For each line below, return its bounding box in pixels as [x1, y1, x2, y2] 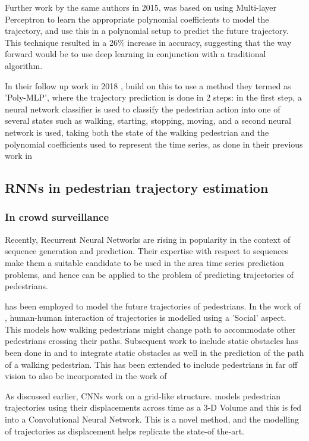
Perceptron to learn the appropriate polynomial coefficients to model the [5, 12, 269, 25]
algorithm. [5, 59, 43, 71]
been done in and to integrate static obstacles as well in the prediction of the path [5, 346, 304, 359]
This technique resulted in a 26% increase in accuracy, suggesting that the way [5, 36, 292, 48]
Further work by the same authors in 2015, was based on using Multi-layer [5, 1, 276, 13]
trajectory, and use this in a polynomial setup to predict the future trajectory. [5, 24, 289, 37]
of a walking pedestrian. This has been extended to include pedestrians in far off [5, 358, 298, 370]
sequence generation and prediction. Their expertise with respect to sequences [5, 245, 288, 257]
